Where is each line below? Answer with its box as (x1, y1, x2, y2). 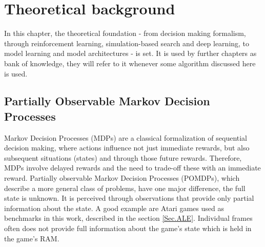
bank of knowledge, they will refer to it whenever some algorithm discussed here (4, 58, 256, 68)
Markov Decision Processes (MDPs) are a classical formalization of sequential (4, 132, 248, 143)
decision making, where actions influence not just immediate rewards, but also (4, 142, 250, 153)
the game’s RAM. (4, 233, 59, 243)
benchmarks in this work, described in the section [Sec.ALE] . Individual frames (4, 213, 253, 223)
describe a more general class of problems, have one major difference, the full (4, 182, 246, 193)
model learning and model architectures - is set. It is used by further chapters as (4, 48, 257, 59)
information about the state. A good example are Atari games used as (4, 202, 224, 213)
